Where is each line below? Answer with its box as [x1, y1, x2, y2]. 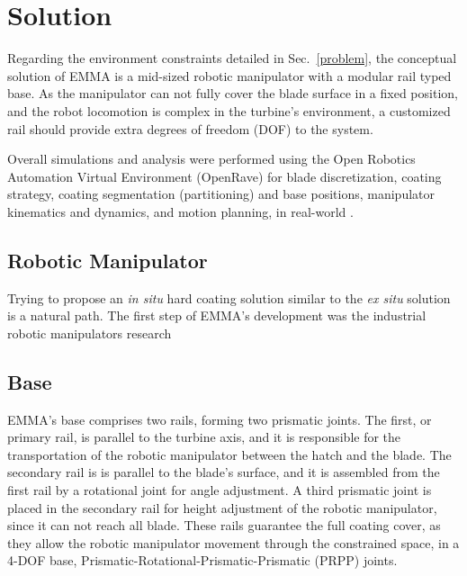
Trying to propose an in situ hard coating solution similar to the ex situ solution [7, 288, 451, 307]
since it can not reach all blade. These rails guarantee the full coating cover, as [7, 516, 441, 535]
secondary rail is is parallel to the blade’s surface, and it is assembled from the [7, 463, 440, 481]
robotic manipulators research [7, 323, 172, 342]
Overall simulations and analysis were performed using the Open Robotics [7, 149, 416, 168]
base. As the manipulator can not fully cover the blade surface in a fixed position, [7, 84, 458, 103]
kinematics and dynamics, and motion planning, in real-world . [7, 202, 354, 220]
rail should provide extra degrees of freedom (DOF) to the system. [7, 119, 373, 138]
